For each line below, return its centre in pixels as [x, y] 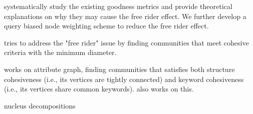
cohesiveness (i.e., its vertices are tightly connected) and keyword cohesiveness [124, 79]
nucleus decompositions [40, 105]
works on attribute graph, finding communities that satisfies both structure [119, 69]
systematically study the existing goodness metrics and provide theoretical [118, 6]
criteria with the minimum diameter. [60, 52]
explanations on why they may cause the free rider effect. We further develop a [125, 16]
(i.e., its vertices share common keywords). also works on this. [99, 89]
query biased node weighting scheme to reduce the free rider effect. [106, 26]
